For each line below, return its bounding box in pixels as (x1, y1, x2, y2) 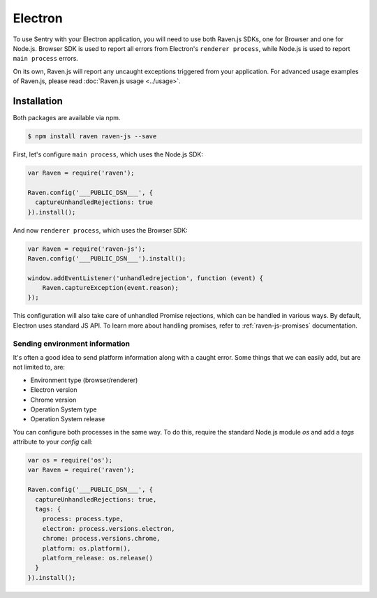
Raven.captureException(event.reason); (42, 284, 179, 292)
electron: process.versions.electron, (42, 525, 175, 532)
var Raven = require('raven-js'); (27, 245, 146, 253)
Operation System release (30, 415, 105, 423)
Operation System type (30, 405, 97, 414)
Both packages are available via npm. (13, 114, 121, 122)
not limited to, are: (13, 363, 66, 372)
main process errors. (13, 54, 78, 63)
